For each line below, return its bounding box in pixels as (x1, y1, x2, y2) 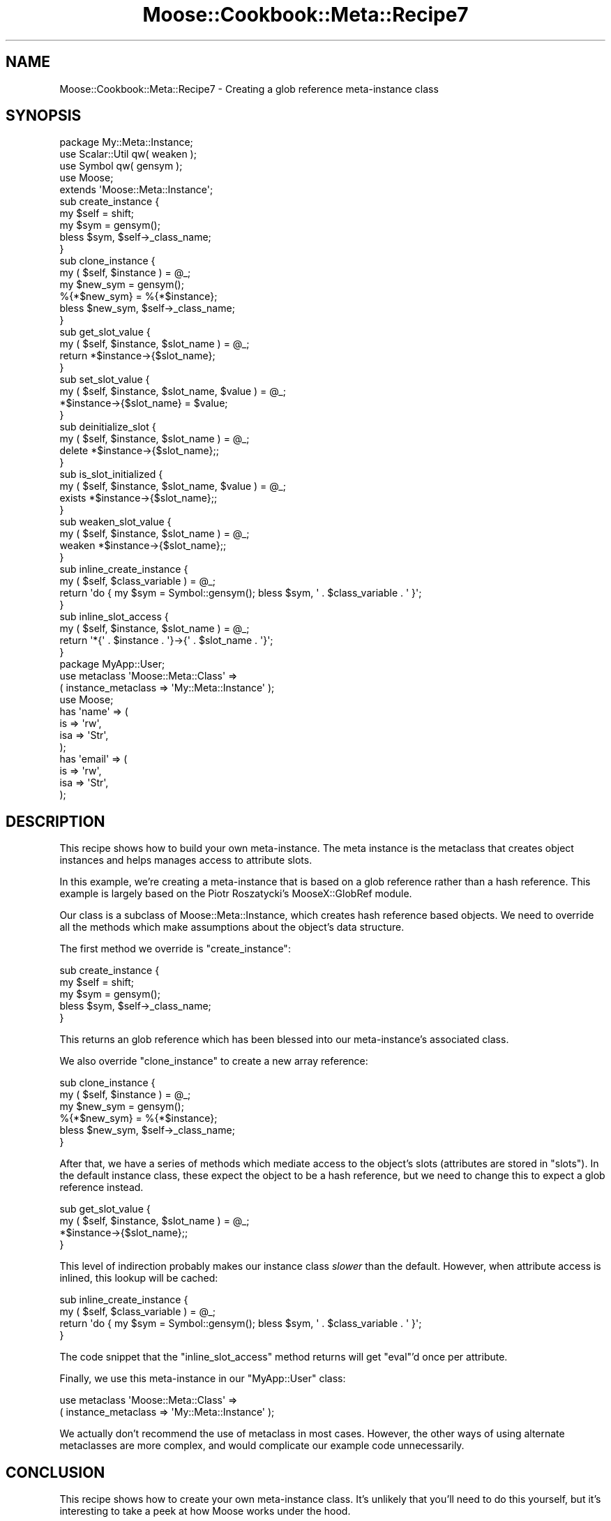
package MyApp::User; (59, 658, 165, 670)
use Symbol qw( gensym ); (59, 160, 183, 172)
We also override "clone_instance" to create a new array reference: (59, 1055, 368, 1067)
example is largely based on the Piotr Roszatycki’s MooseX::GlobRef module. (59, 887, 412, 900)
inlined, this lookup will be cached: (59, 1272, 218, 1284)
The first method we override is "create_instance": (59, 943, 291, 955)
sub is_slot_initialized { (59, 468, 163, 481)
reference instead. (59, 1181, 144, 1194)
